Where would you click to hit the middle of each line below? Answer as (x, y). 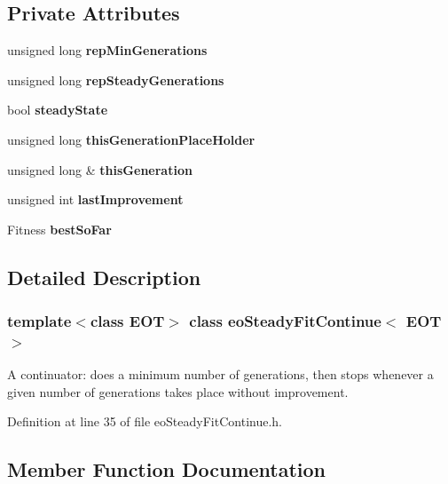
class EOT (127, 321)
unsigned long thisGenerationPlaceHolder (131, 139)
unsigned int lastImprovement (95, 199)
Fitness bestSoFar (59, 229)
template (39, 321)
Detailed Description (104, 277)
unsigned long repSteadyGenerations (116, 79)
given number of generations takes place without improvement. (178, 391)
